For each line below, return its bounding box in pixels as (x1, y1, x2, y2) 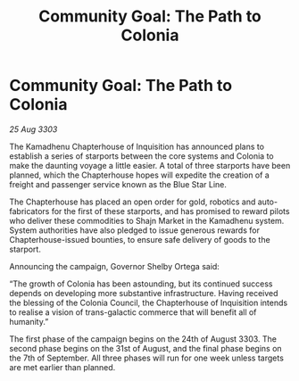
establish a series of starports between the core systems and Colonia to (9, 150, 274, 162)
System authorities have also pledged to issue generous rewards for (9, 225, 261, 236)
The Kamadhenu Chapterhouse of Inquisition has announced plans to (9, 141, 265, 152)
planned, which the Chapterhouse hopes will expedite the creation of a (9, 170, 270, 180)
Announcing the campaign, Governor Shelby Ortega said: (9, 261, 220, 271)
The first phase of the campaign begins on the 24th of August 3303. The (9, 333, 278, 344)
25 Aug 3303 (9, 123, 58, 135)
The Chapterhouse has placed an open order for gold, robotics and (9, 196, 256, 207)
